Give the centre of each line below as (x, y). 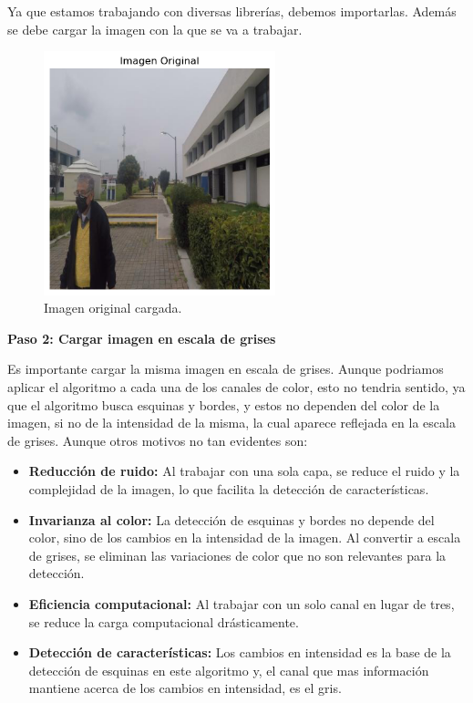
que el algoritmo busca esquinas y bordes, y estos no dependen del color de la (224, 404)
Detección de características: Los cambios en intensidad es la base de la (240, 652)
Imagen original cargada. (113, 308)
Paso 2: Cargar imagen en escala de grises (142, 338)
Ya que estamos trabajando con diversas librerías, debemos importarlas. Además (232, 11)
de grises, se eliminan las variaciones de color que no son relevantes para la (237, 555)
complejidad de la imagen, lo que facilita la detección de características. (229, 489)
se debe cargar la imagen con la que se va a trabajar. (155, 29)
